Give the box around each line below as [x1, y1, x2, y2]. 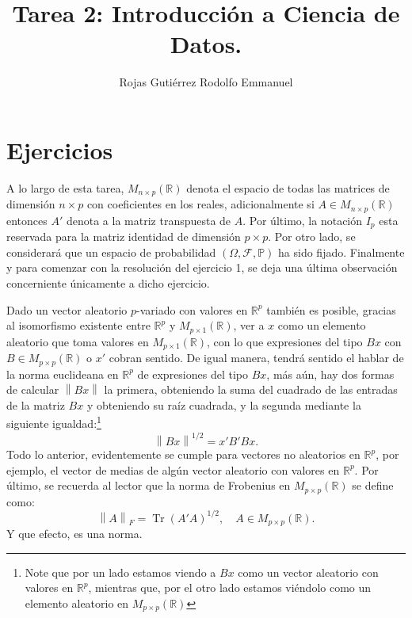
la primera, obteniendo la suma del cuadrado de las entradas [104, 381, 398, 398]
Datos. [170, 28, 242, 60]
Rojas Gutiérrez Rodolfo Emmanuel [119, 74, 293, 90]
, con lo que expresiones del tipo [207, 333, 363, 349]
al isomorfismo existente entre [6, 317, 151, 334]
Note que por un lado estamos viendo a [25, 563, 216, 580]
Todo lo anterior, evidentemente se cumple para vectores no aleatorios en [6, 446, 360, 463]
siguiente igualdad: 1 [6, 413, 101, 431]
